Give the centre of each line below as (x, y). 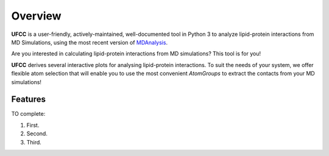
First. (33, 125)
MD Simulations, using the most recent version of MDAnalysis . (89, 42)
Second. (37, 133)
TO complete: (28, 114)
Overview (36, 16)
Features (28, 100)
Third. (34, 142)
